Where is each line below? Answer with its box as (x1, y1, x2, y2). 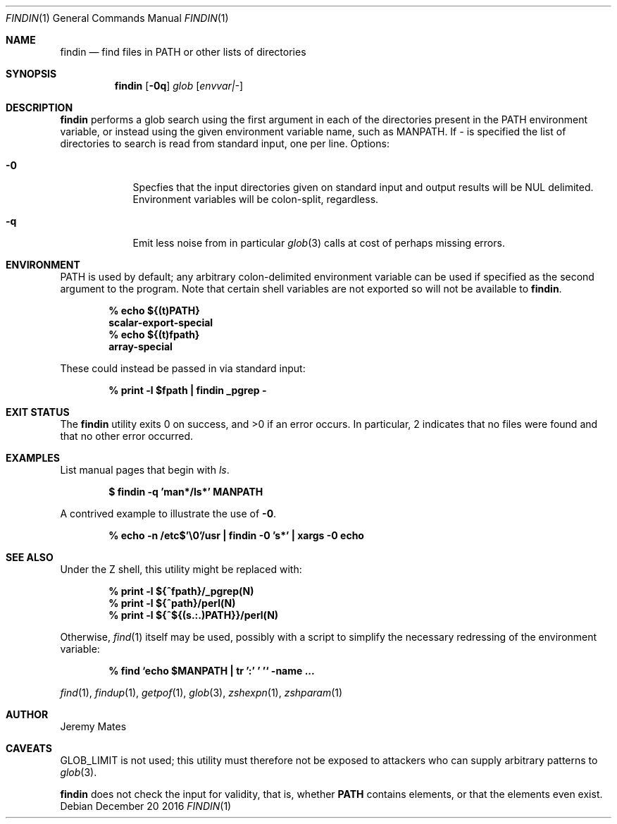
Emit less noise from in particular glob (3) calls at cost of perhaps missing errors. (132, 237, 505, 249)
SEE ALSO (6, 551, 54, 563)
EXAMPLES (6, 452, 60, 464)
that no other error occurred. (60, 430, 194, 442)
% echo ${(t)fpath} (108, 328, 200, 340)
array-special (108, 340, 173, 352)
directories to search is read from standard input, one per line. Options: (60, 137, 389, 149)
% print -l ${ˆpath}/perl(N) (108, 597, 236, 609)
